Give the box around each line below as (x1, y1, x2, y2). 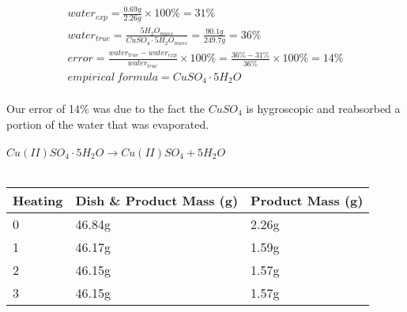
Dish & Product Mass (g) (75, 191, 239, 210)
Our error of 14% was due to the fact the (6, 100, 205, 116)
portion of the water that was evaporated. (6, 115, 209, 132)
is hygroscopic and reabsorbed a (246, 100, 401, 116)
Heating (13, 191, 63, 210)
